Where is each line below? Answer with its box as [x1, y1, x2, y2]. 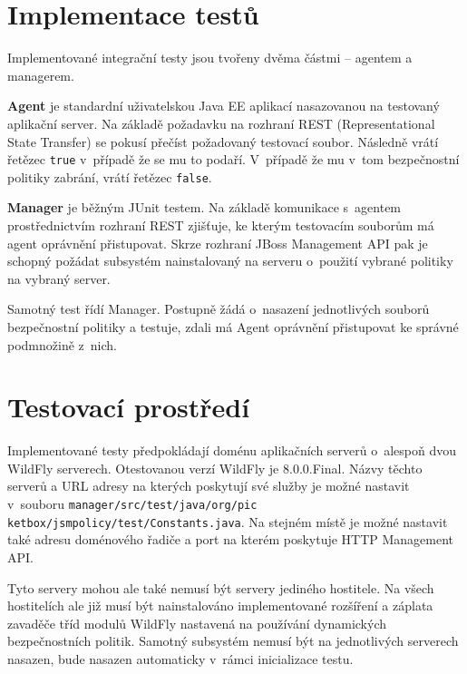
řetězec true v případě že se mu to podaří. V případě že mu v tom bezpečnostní [7, 150, 460, 169]
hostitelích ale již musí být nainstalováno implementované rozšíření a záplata [7, 596, 433, 615]
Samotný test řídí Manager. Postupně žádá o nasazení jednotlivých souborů [7, 299, 430, 318]
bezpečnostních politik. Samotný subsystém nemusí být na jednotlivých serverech [7, 631, 459, 650]
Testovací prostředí [7, 388, 250, 425]
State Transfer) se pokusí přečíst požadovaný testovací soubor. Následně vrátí [7, 132, 439, 151]
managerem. [7, 65, 74, 84]
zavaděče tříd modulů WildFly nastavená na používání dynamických [7, 613, 387, 632]
